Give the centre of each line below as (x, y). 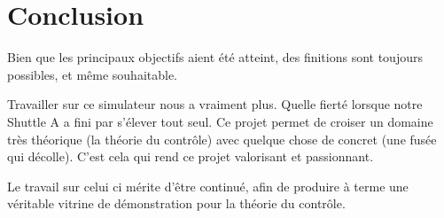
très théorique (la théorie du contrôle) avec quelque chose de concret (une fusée (222, 139)
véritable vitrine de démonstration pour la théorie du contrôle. (176, 203)
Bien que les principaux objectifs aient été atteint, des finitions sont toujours (215, 57)
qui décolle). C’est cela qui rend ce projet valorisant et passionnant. (191, 156)
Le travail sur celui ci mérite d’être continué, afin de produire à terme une (208, 186)
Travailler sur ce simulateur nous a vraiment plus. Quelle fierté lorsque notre (215, 104)
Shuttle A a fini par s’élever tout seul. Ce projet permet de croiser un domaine (220, 121)
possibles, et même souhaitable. (93, 74)
